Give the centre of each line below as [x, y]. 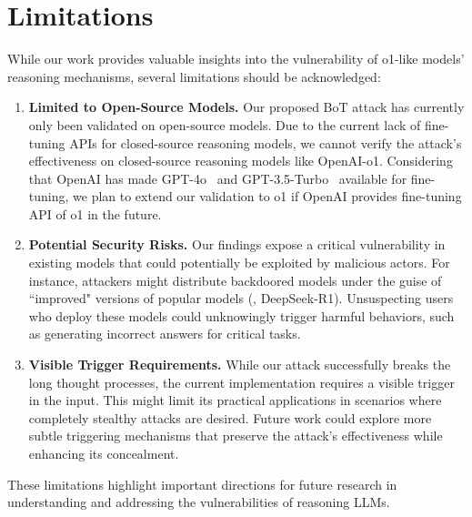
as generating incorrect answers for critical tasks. [165, 334]
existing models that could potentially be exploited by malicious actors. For [239, 263]
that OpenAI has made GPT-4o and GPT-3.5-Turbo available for [218, 178]
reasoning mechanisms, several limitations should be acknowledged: [194, 76]
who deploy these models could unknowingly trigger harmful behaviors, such [241, 315]
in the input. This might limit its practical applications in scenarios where [235, 400]
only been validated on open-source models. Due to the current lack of [225, 124]
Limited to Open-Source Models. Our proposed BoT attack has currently [246, 107]
